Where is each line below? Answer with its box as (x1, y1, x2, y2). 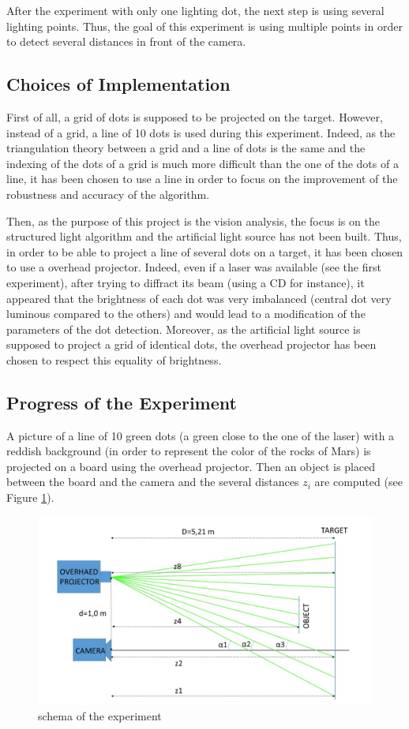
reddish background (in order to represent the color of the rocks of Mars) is (6, 443, 371, 459)
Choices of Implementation (6, 72, 231, 96)
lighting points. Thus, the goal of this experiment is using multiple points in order (6, 17, 403, 34)
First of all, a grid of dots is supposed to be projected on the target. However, (6, 108, 383, 125)
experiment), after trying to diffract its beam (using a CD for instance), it (6, 274, 365, 290)
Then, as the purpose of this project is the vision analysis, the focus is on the (6, 212, 380, 229)
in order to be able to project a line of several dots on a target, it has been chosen (6, 243, 403, 260)
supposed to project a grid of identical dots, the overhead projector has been (6, 336, 377, 353)
